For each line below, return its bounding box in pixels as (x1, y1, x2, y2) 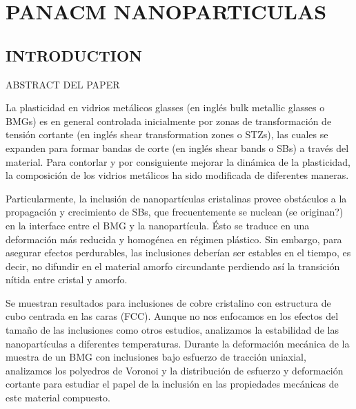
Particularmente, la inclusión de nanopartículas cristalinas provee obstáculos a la (6, 191, 347, 205)
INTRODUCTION (6, 44, 143, 66)
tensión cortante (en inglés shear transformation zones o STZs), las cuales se (6, 127, 328, 142)
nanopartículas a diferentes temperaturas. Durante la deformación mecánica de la (6, 336, 350, 350)
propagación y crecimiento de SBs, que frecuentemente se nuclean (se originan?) (6, 204, 344, 219)
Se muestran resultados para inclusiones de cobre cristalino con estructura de (6, 295, 331, 310)
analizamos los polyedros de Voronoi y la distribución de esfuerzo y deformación (6, 363, 344, 377)
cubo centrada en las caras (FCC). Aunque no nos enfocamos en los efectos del (6, 309, 339, 323)
